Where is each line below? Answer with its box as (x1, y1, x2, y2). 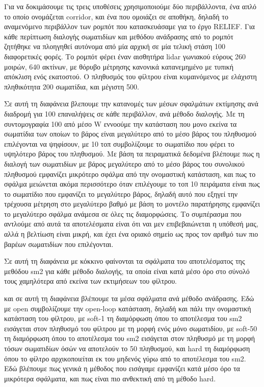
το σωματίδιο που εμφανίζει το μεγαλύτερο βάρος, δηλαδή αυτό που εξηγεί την (4, 188, 238, 199)
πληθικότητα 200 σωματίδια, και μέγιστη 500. (4, 81, 139, 92)
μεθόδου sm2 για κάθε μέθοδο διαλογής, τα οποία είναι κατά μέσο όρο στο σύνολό (4, 265, 250, 276)
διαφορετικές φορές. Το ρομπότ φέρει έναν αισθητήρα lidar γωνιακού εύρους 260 (4, 51, 246, 61)
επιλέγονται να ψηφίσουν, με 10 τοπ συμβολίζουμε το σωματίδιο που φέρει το (4, 138, 234, 149)
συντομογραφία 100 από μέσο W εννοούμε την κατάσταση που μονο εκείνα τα (4, 118, 237, 129)
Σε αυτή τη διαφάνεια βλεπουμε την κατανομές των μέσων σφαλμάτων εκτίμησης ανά (4, 98, 258, 109)
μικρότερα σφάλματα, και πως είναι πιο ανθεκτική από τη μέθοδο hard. (4, 373, 216, 383)
